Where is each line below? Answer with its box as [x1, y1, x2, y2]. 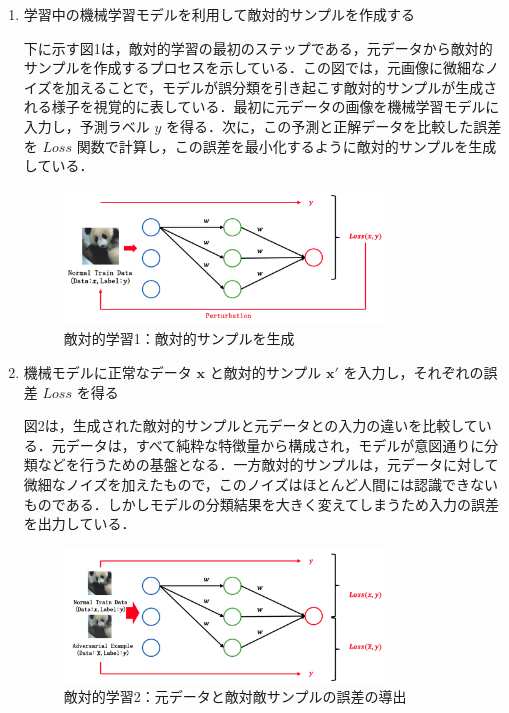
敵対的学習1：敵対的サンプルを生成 [63, 328, 295, 349]
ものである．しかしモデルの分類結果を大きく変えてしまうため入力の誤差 [23, 493, 499, 514]
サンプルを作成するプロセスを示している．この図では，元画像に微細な [23, 57, 485, 78]
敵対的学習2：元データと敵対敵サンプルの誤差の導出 [63, 686, 407, 707]
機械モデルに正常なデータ [23, 362, 192, 382]
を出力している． [23, 513, 136, 534]
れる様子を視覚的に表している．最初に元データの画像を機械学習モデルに [23, 96, 500, 117]
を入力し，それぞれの [343, 362, 484, 382]
